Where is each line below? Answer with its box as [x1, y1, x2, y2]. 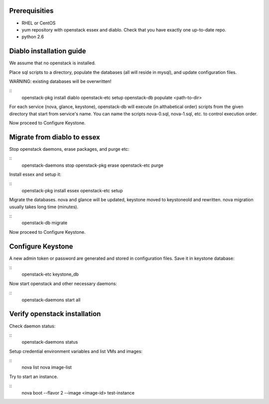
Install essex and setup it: [9, 171, 62, 177]
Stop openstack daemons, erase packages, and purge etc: [9, 146, 130, 152]
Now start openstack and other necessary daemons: [9, 280, 117, 287]
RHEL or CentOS [21, 20, 56, 26]
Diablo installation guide [9, 47, 87, 55]
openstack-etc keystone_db [21, 271, 79, 277]
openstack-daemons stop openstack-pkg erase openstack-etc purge [21, 162, 164, 168]
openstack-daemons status [21, 339, 78, 345]
